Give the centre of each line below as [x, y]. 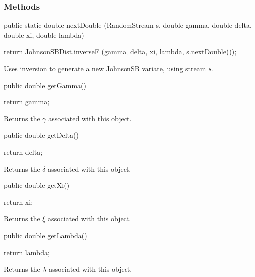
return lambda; [27, 252]
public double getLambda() [46, 235]
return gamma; [27, 102]
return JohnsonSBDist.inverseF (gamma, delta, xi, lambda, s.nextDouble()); [120, 51]
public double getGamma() [45, 85]
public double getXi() [37, 185]
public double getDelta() [41, 135]
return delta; [23, 152]
